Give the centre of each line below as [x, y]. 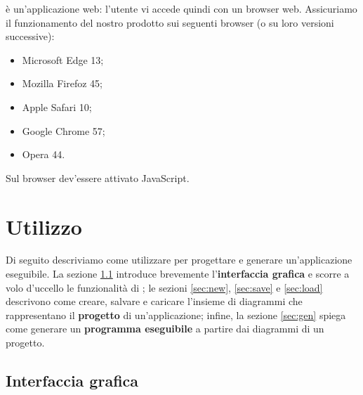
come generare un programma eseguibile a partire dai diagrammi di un [165, 329]
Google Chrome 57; [64, 130]
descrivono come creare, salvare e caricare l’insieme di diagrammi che [154, 301]
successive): [30, 36]
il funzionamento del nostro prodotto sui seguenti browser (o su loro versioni [170, 22]
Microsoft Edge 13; [63, 59]
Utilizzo [44, 226]
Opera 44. [44, 154]
